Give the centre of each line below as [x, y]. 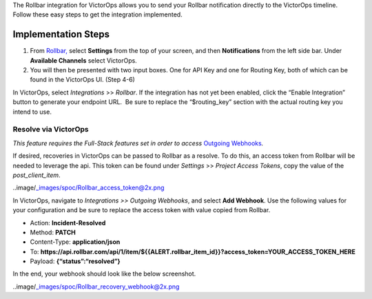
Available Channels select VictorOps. [83, 60]
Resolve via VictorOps [51, 130]
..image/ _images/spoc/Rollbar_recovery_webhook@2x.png [96, 287]
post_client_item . [37, 175]
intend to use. [32, 112]
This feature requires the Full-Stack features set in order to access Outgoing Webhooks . [138, 143]
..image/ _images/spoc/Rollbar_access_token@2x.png [89, 188]
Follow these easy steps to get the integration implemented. [97, 14]
